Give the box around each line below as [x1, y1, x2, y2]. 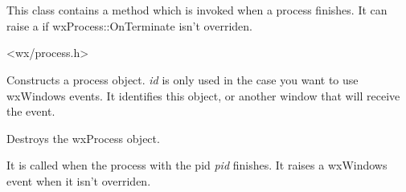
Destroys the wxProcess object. [6, 129, 160, 146]
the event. [6, 103, 55, 120]
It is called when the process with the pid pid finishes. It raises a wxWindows [6, 157, 388, 174]
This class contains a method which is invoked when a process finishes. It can [6, 2, 388, 18]
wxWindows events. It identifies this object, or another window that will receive [6, 87, 400, 104]
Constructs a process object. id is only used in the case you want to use [6, 71, 359, 88]
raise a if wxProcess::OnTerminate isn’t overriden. [6, 17, 252, 34]
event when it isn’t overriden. [6, 172, 151, 189]
